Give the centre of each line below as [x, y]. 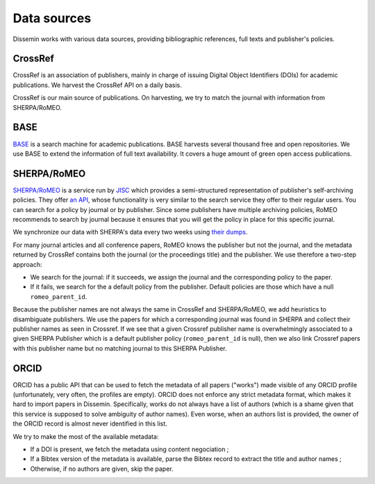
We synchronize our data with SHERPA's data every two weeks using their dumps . [130, 232]
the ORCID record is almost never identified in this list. [90, 423]
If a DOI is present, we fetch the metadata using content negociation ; [130, 449]
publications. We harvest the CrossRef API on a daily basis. [97, 85]
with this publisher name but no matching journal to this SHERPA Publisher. [120, 348]
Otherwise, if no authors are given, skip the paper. [102, 469]
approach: [27, 264]
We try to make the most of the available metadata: [86, 436]
